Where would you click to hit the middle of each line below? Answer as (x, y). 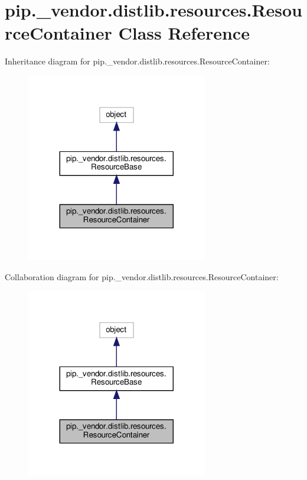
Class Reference (184, 33)
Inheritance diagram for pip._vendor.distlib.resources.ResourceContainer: (137, 61)
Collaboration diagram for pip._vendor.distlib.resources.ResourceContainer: (142, 276)
